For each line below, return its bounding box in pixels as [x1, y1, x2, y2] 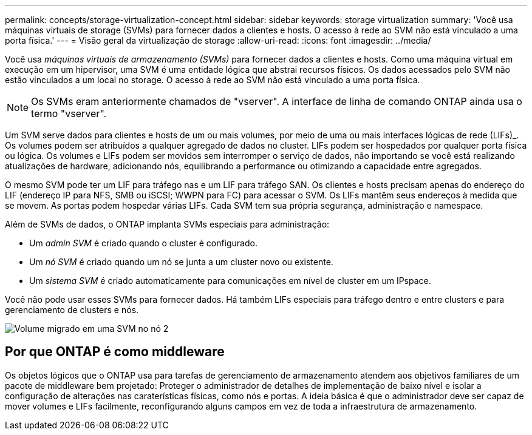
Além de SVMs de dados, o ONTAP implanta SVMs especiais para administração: [5, 219, 330, 229]
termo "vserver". [31, 107, 107, 120]
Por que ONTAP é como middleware [5, 344, 225, 360]
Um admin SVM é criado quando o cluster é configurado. [29, 238, 257, 248]
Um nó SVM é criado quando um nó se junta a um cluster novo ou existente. [29, 257, 333, 267]
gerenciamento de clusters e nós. [5, 305, 139, 315]
